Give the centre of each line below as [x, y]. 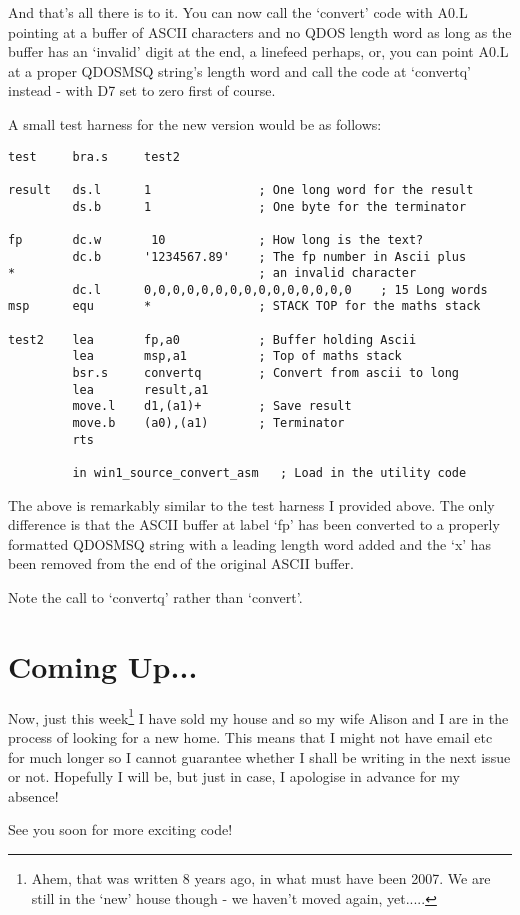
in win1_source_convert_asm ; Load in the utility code [269, 473]
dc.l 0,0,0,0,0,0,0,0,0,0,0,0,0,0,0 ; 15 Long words [280, 289]
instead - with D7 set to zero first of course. [142, 90]
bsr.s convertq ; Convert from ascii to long [266, 373]
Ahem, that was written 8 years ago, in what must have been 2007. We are [261, 878]
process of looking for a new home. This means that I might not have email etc [250, 737]
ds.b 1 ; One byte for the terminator [269, 206]
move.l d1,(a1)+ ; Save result [212, 406]
